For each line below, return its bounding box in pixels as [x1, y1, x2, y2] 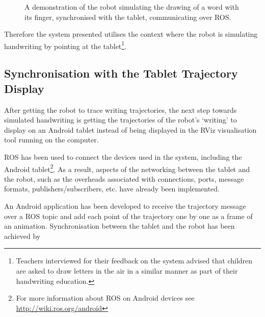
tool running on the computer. [4, 134, 99, 145]
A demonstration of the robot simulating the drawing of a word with [24, 2, 239, 12]
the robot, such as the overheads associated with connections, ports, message [4, 173, 244, 184]
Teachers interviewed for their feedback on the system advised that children [16, 255, 253, 266]
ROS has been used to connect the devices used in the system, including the [4, 152, 242, 162]
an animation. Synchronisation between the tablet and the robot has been [4, 221, 235, 231]
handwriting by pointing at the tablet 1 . [4, 39, 127, 51]
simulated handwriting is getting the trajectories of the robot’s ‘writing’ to [4, 114, 237, 125]
